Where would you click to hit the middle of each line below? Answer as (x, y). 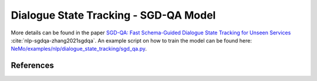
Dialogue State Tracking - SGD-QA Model (113, 15)
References (32, 66)
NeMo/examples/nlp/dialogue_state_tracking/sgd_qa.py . (79, 49)
